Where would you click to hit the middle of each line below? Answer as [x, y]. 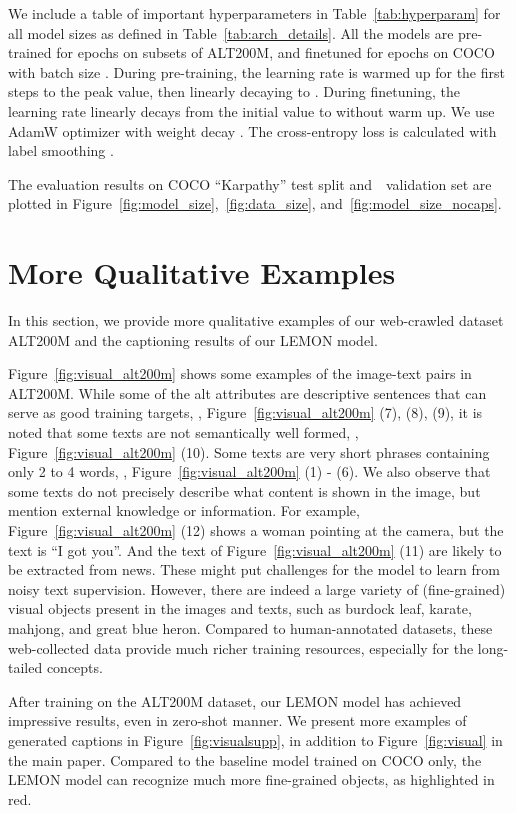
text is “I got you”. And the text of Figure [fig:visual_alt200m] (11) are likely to [255, 549]
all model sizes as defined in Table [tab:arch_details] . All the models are [231, 32]
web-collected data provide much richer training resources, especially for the [241, 647]
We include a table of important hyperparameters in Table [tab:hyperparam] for [254, 13]
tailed [25, 667]
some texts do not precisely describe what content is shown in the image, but [244, 490]
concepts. [74, 667]
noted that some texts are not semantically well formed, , [183, 432]
